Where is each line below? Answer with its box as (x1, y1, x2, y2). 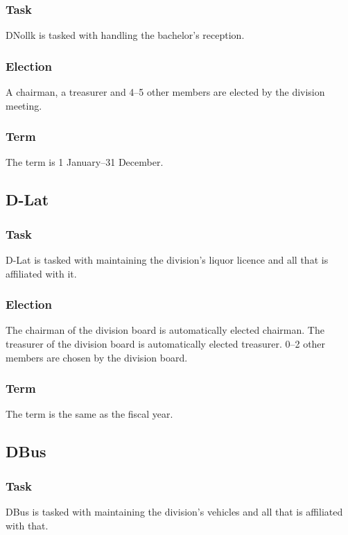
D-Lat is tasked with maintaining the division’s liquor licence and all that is (6, 253, 329, 267)
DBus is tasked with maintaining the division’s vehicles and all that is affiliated (6, 504, 343, 519)
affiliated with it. (6, 266, 77, 280)
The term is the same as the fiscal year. (6, 407, 173, 421)
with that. (6, 518, 49, 532)
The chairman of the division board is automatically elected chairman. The (6, 323, 324, 337)
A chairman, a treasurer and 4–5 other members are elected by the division (6, 85, 325, 99)
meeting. (6, 98, 42, 112)
